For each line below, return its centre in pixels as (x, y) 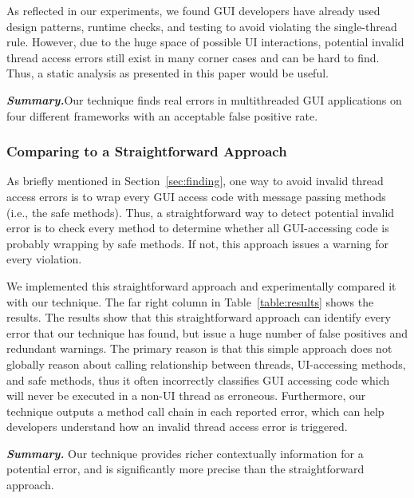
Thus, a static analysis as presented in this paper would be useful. (168, 73)
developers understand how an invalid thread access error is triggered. (177, 427)
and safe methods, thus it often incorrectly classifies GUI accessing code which (198, 379)
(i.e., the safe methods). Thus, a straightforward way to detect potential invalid (201, 212)
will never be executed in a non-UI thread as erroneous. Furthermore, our (186, 395)
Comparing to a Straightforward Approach (147, 151)
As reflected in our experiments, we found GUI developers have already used (193, 10)
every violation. (44, 259)
